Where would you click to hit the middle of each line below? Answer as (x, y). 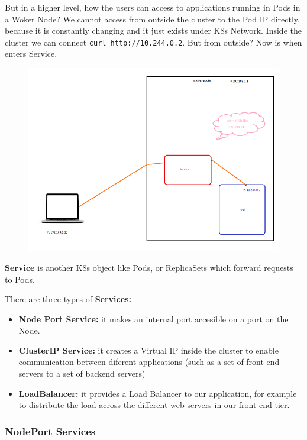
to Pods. (20, 279)
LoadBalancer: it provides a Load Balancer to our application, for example (158, 393)
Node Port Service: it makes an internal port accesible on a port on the (153, 318)
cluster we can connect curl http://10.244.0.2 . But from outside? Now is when (153, 42)
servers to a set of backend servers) (82, 373)
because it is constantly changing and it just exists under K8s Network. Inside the (153, 30)
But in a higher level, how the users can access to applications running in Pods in (153, 7)
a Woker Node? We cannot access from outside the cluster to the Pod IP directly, (152, 19)
